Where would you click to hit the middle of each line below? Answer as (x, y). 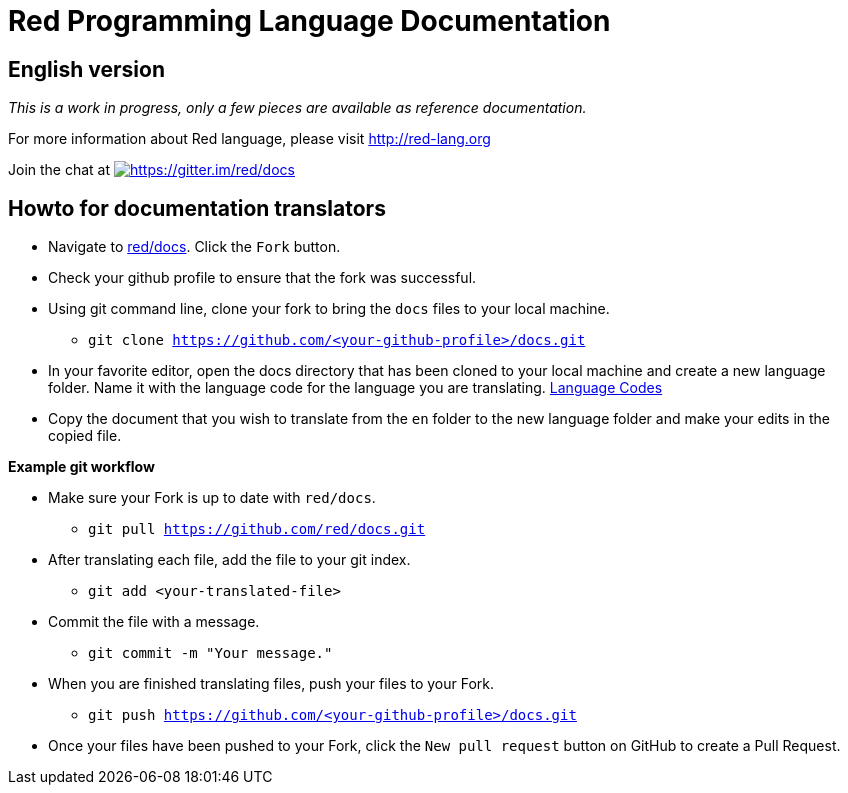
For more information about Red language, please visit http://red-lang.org (249, 139)
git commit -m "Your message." (210, 653)
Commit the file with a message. (154, 622)
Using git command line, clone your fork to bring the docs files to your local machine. (329, 309)
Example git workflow (81, 467)
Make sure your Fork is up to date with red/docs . (212, 498)
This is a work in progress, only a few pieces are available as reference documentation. (297, 108)
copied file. (85, 436)
